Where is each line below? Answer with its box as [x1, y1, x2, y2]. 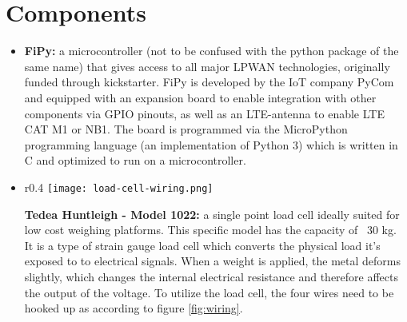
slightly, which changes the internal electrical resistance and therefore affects [24, 268, 399, 284]
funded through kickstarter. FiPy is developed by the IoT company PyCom [24, 74, 394, 90]
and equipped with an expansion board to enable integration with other [24, 89, 377, 105]
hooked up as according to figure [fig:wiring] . [24, 300, 243, 316]
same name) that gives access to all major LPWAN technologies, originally [24, 58, 390, 74]
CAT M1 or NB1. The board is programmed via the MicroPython [24, 121, 348, 137]
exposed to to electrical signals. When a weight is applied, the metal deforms [24, 252, 401, 269]
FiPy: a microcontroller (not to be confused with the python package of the [24, 42, 399, 59]
